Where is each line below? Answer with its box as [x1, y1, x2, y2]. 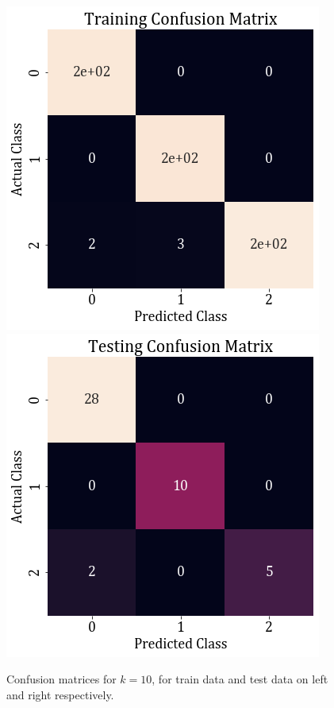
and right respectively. [6, 686, 114, 702]
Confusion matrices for [6, 671, 117, 687]
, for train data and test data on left [152, 671, 328, 687]
